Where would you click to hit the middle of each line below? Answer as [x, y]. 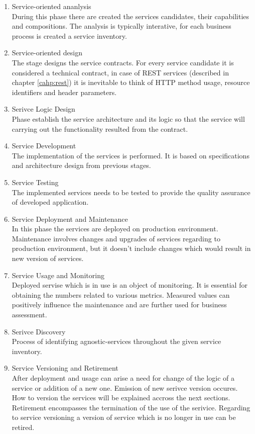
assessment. [29, 315]
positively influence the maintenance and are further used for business [119, 305]
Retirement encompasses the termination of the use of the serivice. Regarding [131, 407]
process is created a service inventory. [69, 35]
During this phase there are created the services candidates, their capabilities [131, 16]
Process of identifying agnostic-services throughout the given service [116, 341]
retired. [23, 427]
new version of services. [48, 258]
